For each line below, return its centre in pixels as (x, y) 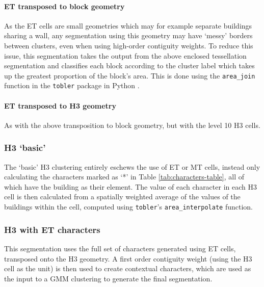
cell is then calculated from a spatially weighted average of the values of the (122, 197)
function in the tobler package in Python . (72, 85)
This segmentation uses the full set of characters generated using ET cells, (120, 248)
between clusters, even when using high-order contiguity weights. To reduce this (129, 45)
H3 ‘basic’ (25, 148)
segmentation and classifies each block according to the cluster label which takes (129, 66)
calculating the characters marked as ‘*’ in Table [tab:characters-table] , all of (124, 177)
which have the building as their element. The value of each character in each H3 (130, 186)
